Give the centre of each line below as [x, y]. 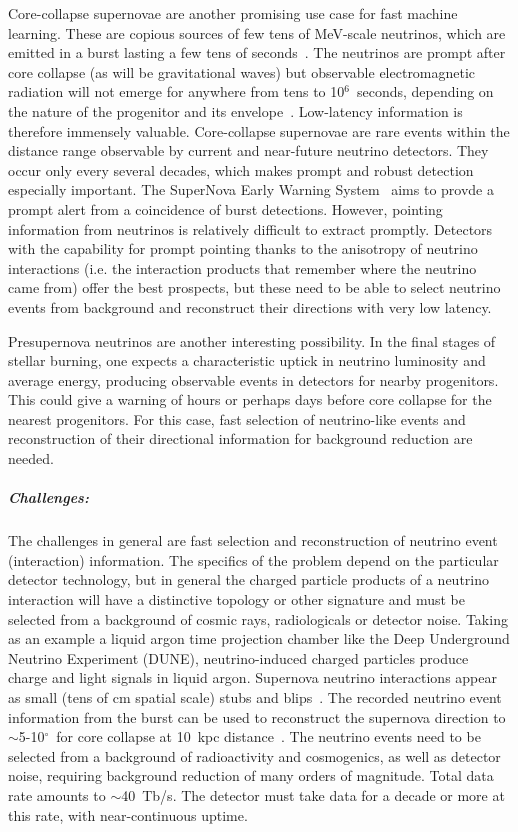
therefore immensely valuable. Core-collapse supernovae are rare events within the [259, 130]
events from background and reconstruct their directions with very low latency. [250, 306]
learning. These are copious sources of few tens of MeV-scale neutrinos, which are [257, 32]
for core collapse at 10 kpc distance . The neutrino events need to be [268, 736]
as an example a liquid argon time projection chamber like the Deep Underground [259, 638]
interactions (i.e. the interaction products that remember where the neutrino [242, 267]
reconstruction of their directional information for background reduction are [240, 438]
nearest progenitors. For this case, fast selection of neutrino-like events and [237, 418]
